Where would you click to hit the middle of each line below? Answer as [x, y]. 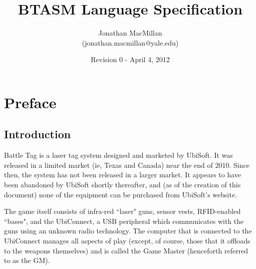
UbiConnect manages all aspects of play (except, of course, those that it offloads [127, 241]
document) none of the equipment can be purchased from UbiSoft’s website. [121, 194]
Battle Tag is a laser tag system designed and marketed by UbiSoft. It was [118, 155]
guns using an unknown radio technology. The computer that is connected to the [128, 231]
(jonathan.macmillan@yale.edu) [130, 42]
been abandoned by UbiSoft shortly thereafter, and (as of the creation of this [122, 185]
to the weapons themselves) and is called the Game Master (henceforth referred [126, 250]
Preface [30, 102]
